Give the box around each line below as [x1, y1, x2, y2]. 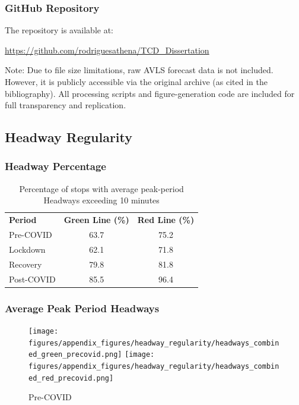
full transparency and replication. [5, 99, 126, 111]
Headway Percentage [5, 159, 106, 174]
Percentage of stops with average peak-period [19, 182, 184, 194]
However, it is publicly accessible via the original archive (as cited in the [5, 76, 268, 87]
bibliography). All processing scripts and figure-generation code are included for [5, 87, 295, 99]
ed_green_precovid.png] [28, 350, 122, 359]
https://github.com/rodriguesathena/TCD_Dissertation [5, 43, 209, 56]
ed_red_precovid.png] [28, 373, 114, 382]
